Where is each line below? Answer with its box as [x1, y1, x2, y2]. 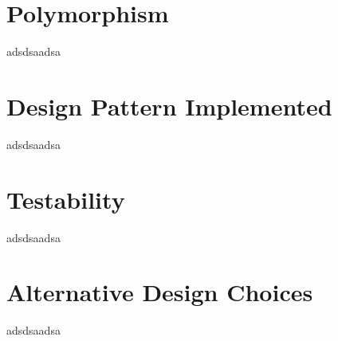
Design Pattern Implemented [6, 89, 332, 122]
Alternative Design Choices [6, 276, 313, 308]
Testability [6, 182, 125, 215]
